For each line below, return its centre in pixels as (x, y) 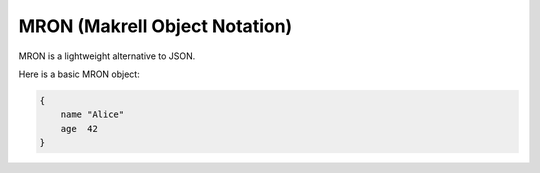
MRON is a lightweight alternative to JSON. (107, 56)
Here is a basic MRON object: (79, 74)
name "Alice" (92, 114)
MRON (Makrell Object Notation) (155, 26)
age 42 (79, 128)
